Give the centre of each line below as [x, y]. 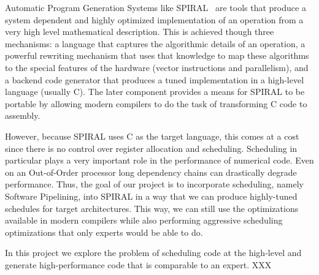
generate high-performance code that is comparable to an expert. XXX [138, 264]
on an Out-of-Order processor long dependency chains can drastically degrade [151, 172]
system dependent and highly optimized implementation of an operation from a [154, 19]
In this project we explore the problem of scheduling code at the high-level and [153, 253]
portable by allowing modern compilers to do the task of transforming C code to [156, 103]
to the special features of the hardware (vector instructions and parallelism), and [157, 67]
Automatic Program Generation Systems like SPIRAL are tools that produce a [156, 7]
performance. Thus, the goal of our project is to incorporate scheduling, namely [154, 184]
